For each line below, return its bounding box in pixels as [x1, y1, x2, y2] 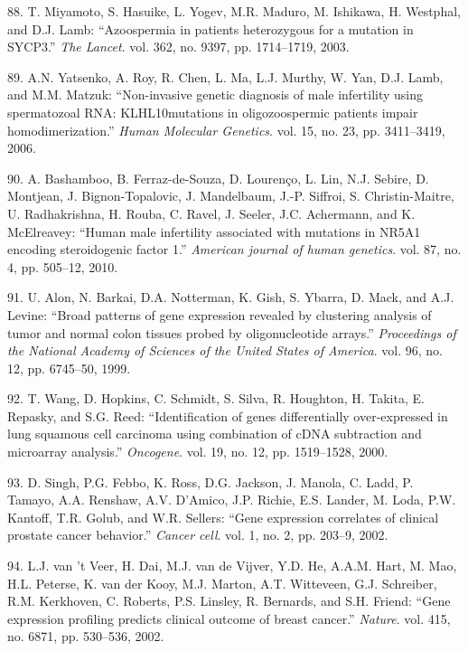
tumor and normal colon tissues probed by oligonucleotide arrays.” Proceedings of [7, 323, 456, 342]
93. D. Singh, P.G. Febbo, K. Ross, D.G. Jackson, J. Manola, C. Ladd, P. [7, 472, 414, 491]
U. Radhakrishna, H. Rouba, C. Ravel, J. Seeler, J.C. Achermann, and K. [7, 203, 416, 222]
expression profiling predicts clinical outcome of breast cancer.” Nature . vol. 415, [7, 609, 451, 627]
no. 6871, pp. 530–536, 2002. [7, 627, 164, 646]
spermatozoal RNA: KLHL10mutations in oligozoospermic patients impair [7, 102, 418, 121]
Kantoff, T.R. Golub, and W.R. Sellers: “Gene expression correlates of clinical [7, 507, 439, 526]
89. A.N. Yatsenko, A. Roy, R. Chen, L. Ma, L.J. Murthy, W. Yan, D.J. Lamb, [7, 67, 444, 86]
